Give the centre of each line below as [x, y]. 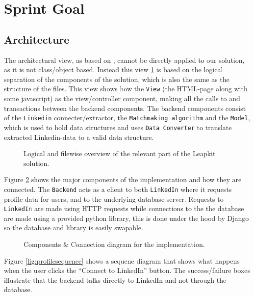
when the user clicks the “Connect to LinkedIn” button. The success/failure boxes [127, 270]
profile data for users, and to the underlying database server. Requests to [114, 199]
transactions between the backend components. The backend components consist [125, 108]
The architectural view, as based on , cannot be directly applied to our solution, [124, 60]
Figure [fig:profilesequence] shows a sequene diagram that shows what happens [122, 260]
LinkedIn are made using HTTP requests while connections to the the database [124, 208]
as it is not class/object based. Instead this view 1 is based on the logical [114, 69]
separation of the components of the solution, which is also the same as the [117, 79]
